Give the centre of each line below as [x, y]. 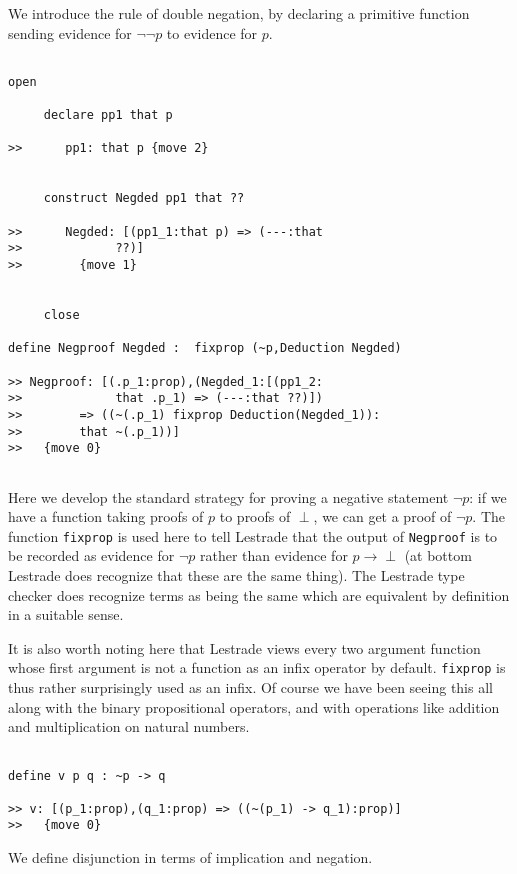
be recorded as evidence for [91, 555]
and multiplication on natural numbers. [129, 726]
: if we [488, 496]
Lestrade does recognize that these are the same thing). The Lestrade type [236, 575]
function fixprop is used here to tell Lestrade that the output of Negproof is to [253, 535]
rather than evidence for [273, 555]
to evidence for [212, 32]
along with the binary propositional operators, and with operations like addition [254, 706]
